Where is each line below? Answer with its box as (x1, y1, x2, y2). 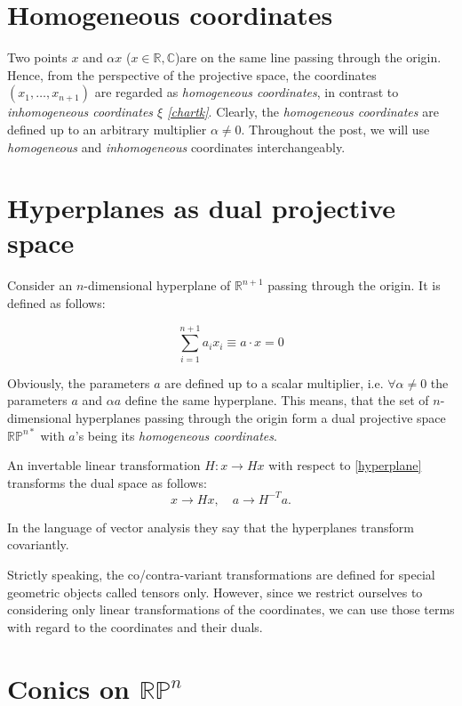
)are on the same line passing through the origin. (175, 48, 442, 67)
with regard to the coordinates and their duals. (7, 617, 263, 636)
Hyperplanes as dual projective (7, 190, 396, 226)
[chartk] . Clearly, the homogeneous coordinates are (167, 102, 439, 121)
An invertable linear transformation (7, 456, 201, 475)
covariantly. (7, 535, 69, 554)
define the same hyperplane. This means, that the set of (124, 391, 429, 410)
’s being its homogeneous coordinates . (75, 426, 277, 444)
